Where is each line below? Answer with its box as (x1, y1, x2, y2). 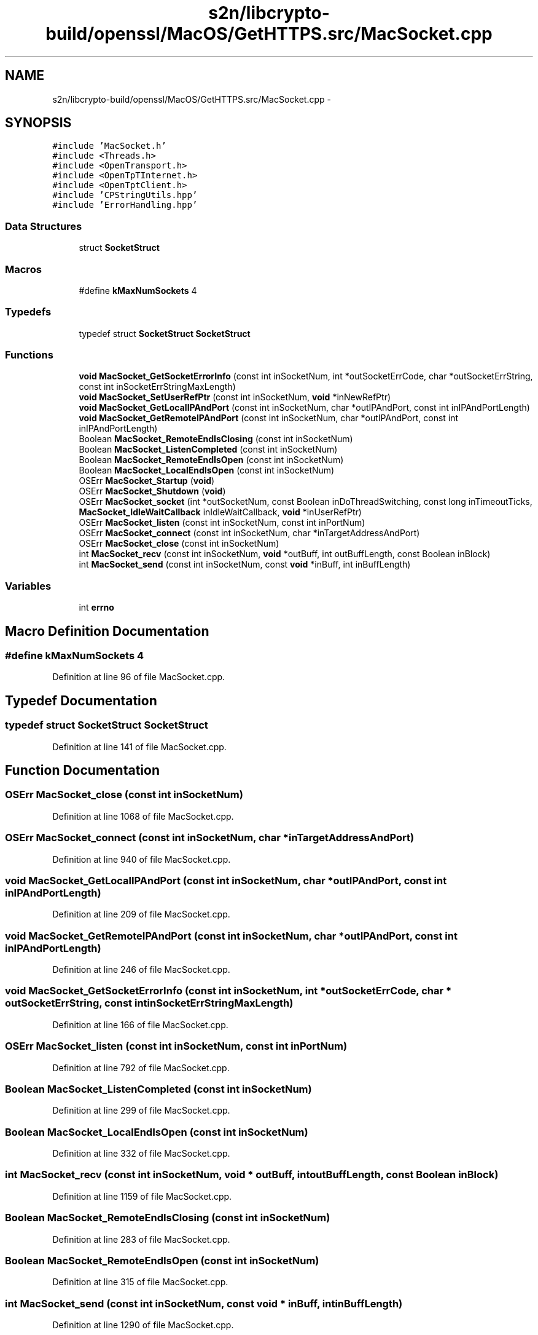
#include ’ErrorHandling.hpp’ (52, 200, 198, 210)
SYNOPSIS (5, 115, 72, 131)
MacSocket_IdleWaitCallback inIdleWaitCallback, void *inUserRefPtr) (79, 507, 362, 518)
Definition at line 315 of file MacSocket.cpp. (52, 1277, 228, 1288)
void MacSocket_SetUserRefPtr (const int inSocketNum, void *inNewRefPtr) (79, 392, 391, 403)
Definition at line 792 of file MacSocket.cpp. (52, 1062, 230, 1073)
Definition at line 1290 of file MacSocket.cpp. (52, 1320, 234, 1331)
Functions (5, 349, 53, 362)
